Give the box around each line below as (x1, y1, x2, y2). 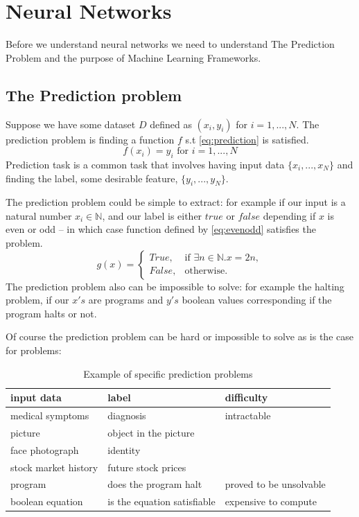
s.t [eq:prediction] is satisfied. (185, 132, 309, 146)
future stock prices (107, 459, 186, 474)
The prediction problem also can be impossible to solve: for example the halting (6, 279, 344, 293)
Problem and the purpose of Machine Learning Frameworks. (6, 50, 261, 64)
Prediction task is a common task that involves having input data (6, 157, 285, 171)
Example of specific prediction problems (83, 366, 253, 380)
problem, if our (6, 292, 69, 307)
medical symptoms (10, 408, 89, 423)
